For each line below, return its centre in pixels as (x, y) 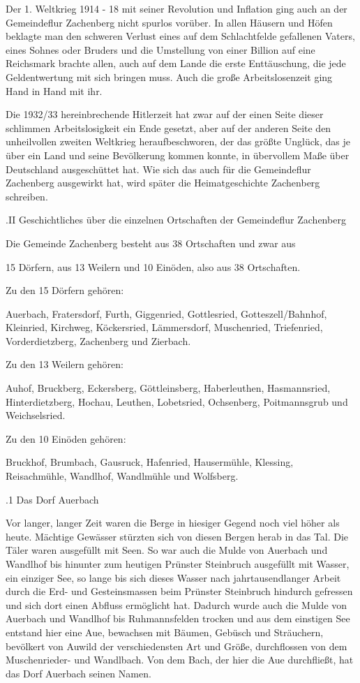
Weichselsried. (36, 415)
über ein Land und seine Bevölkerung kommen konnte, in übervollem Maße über (178, 155)
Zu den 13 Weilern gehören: (65, 364)
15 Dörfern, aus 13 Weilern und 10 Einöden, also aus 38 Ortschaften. (153, 266)
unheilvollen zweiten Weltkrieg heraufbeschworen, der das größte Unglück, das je (178, 141)
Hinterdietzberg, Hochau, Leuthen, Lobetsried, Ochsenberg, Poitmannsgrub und (177, 401)
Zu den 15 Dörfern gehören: (65, 290)
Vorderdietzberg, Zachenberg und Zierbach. (98, 340)
